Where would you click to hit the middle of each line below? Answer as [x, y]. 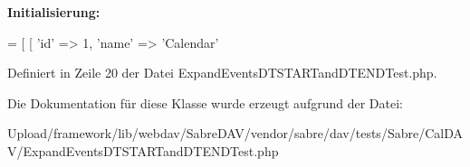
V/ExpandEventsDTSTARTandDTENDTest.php [143, 150]
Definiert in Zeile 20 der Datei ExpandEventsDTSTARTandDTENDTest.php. [222, 73]
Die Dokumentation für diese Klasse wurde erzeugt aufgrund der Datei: [205, 102]
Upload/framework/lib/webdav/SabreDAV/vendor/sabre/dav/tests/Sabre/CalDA [235, 133]
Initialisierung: [54, 12]
